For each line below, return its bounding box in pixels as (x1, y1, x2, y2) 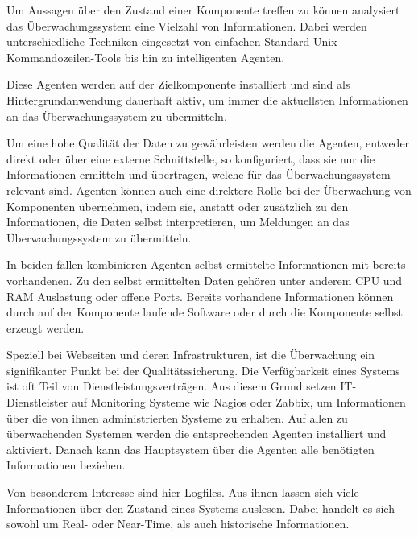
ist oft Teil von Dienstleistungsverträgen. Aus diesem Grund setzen (6, 378, 337, 394)
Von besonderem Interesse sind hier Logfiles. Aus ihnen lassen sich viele (6, 484, 359, 501)
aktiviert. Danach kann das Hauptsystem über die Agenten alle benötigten (6, 440, 375, 457)
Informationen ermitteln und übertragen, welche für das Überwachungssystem (6, 166, 391, 183)
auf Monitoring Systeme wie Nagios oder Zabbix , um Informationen (71, 394, 406, 411)
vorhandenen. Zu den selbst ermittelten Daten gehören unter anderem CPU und (6, 271, 403, 288)
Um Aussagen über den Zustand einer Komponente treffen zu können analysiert (6, 2, 400, 18)
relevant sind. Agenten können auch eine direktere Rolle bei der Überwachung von (6, 181, 412, 198)
